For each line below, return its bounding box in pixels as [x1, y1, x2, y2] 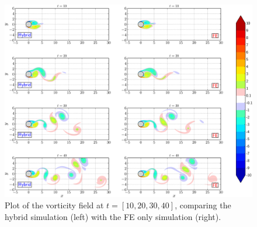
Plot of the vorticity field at [5, 199, 104, 211]
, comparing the [175, 199, 231, 211]
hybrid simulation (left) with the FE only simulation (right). [5, 210, 221, 222]
